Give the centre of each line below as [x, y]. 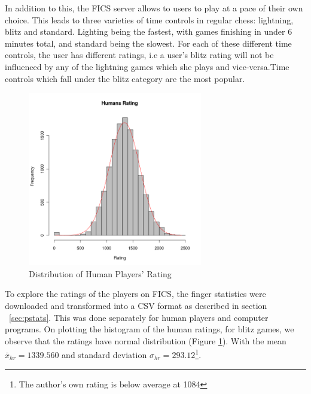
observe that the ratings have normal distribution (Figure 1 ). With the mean [146, 340]
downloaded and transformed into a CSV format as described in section [136, 305]
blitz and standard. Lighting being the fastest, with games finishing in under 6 [149, 31]
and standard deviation [104, 354]
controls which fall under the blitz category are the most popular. [125, 78]
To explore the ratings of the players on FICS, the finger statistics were [135, 294]
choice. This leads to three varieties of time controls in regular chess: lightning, [149, 19]
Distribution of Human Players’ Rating [100, 273]
